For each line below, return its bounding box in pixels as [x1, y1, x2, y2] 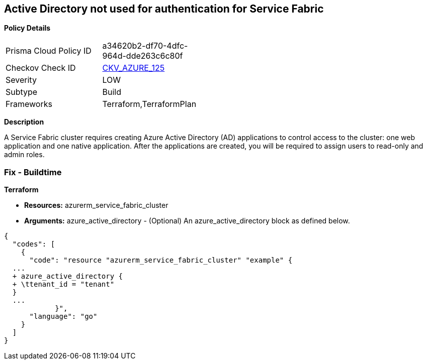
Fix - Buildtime [4, 167, 62, 177]
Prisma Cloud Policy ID [6, 46, 92, 56]
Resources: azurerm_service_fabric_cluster [24, 201, 168, 210]
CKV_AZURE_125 [102, 63, 165, 73]
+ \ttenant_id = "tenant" [12, 280, 115, 289]
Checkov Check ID [6, 63, 76, 73]
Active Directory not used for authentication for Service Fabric [4, 3, 324, 15]
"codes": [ [12, 240, 55, 249]
